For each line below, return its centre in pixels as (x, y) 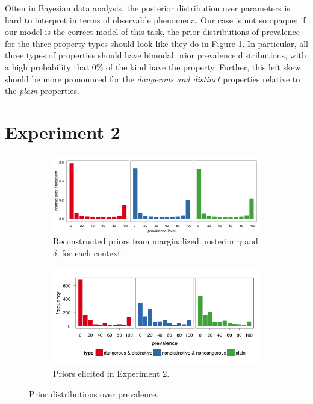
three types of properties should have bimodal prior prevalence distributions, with (156, 55)
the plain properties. (42, 91)
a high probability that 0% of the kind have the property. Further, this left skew (153, 67)
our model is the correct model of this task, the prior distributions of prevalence (152, 32)
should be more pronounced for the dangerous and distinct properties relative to (153, 79)
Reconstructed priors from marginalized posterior (144, 241)
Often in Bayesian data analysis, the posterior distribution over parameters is (147, 8)
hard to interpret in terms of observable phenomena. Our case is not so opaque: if (155, 20)
